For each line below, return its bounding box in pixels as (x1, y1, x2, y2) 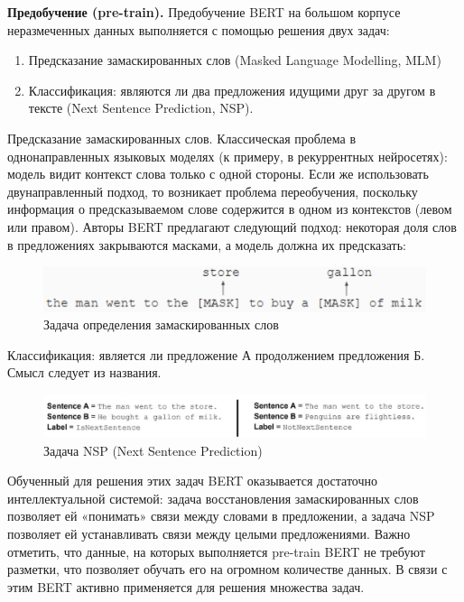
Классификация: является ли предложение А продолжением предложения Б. (7, 345, 425, 364)
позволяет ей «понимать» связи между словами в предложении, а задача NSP (7, 506, 435, 525)
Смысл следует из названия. (7, 363, 162, 382)
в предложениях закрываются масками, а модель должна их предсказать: (7, 235, 406, 254)
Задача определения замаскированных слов (43, 315, 279, 334)
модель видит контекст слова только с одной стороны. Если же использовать (7, 164, 429, 183)
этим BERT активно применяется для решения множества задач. (7, 577, 365, 596)
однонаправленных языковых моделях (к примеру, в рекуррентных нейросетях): (7, 146, 448, 165)
